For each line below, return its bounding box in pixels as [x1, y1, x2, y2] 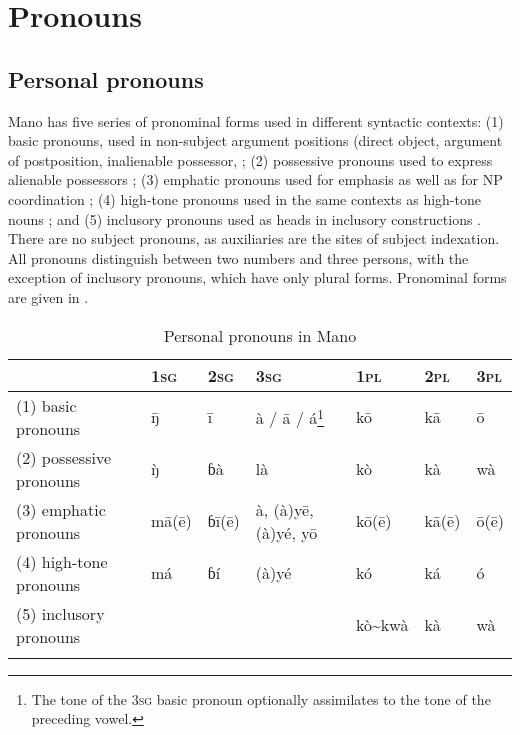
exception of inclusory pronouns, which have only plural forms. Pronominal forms [8, 267, 507, 288]
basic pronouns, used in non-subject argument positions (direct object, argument [8, 130, 503, 151]
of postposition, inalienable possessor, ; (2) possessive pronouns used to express [8, 149, 493, 170]
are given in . [8, 286, 89, 307]
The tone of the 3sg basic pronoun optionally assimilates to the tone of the [31, 688, 491, 709]
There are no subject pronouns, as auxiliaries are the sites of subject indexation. [8, 228, 500, 249]
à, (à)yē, [255, 497, 314, 521]
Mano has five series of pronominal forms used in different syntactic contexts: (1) [8, 110, 504, 131]
